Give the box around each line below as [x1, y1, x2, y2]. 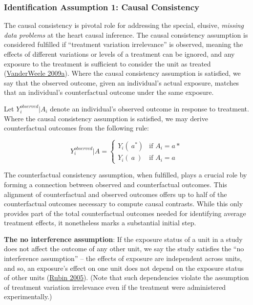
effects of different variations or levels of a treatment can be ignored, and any [4, 49, 235, 59]
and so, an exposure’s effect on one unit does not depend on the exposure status [4, 262, 244, 273]
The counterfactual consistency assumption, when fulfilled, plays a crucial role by [4, 170, 247, 180]
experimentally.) [4, 291, 52, 302]
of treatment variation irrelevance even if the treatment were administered [4, 282, 226, 292]
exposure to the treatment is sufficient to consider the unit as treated [4, 58, 211, 68]
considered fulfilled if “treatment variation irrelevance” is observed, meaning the [4, 39, 243, 49]
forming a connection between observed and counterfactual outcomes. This [4, 179, 227, 189]
